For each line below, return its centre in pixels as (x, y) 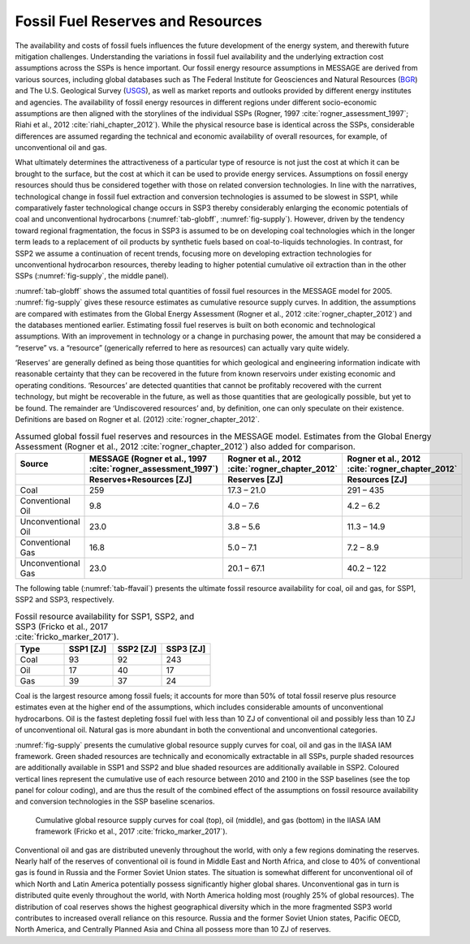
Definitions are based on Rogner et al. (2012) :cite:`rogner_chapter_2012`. (137, 420)
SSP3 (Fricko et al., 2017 (62, 627)
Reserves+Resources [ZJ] (141, 479)
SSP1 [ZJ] (88, 649)
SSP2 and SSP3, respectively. (65, 600)
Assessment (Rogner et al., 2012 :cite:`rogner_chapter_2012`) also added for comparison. (185, 446)
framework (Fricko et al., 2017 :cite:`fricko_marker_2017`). (132, 831)
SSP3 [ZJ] (186, 649)
